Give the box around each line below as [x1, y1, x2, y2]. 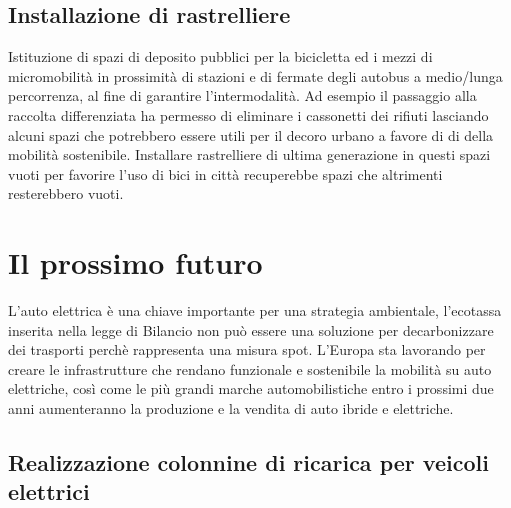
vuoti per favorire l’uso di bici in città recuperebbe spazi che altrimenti [8, 163, 443, 184]
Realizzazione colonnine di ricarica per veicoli [8, 447, 489, 478]
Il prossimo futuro [8, 242, 263, 283]
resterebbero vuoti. [8, 183, 124, 204]
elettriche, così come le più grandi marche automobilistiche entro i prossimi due [8, 378, 494, 399]
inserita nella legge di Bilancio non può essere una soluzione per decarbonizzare [8, 319, 494, 340]
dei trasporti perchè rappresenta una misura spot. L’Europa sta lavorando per [8, 339, 486, 360]
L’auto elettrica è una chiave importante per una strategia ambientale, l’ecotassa [8, 300, 502, 321]
